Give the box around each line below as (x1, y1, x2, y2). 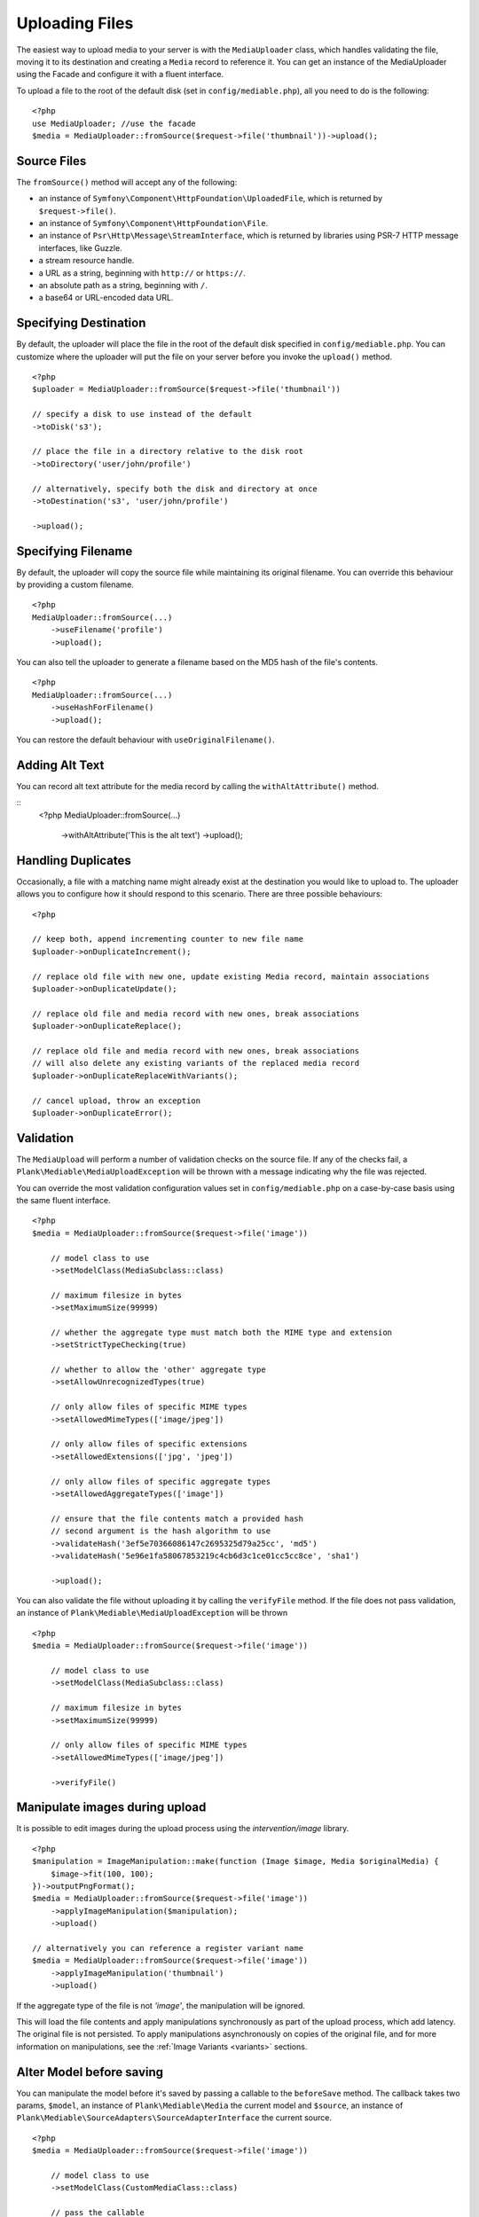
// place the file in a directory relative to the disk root (32, 446, 303, 457)
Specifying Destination (16, 316, 146, 331)
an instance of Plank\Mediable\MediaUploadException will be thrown (16, 1608, 288, 1618)
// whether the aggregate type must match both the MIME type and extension (50, 1327, 393, 1337)
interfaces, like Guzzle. (38, 242, 123, 253)
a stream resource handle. (38, 255, 135, 266)
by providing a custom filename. (16, 579, 135, 590)
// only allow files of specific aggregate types (50, 1477, 271, 1486)
